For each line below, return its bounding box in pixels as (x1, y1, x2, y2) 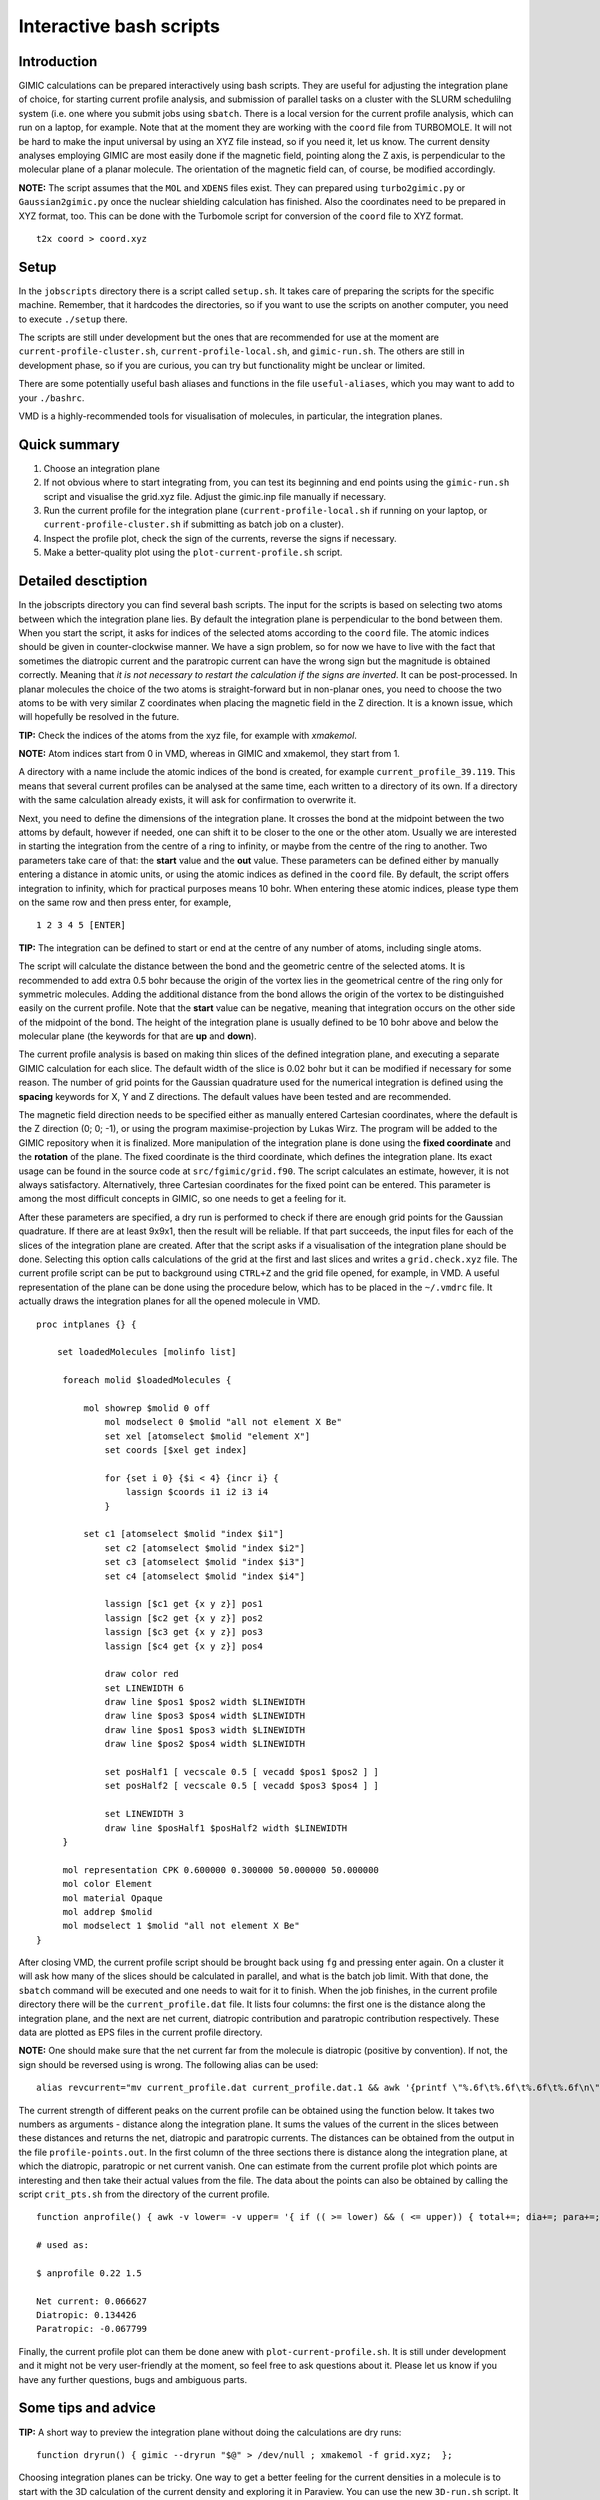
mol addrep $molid (62, 1906, 153, 1917)
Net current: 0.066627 (36, 2295, 148, 2307)
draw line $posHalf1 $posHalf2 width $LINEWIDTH (104, 1822, 348, 1834)
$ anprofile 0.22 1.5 (36, 2267, 142, 2279)
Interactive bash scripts (18, 15, 220, 37)
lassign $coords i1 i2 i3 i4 (125, 1486, 269, 1498)
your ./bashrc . (18, 391, 85, 404)
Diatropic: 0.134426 (36, 2310, 137, 2321)
